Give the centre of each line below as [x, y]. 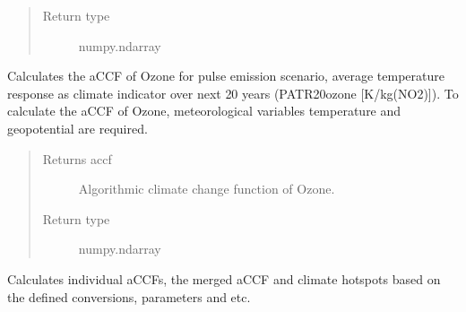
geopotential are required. [78, 128]
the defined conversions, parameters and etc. [129, 296]
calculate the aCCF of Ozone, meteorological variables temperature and [204, 111]
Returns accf [77, 158]
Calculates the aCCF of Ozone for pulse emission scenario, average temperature [226, 76]
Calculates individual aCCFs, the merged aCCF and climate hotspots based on [224, 278]
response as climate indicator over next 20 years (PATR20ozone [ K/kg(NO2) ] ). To [233, 93]
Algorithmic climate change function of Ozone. [207, 189]
